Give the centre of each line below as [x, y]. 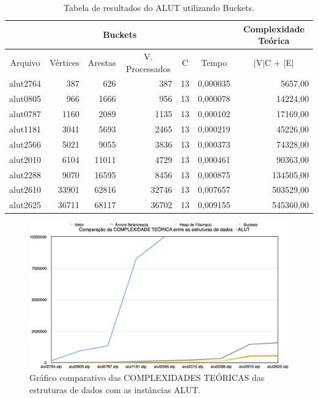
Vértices [65, 62]
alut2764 [25, 83]
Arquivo [25, 62]
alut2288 [25, 174]
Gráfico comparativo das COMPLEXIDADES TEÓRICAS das [147, 378]
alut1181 [25, 129]
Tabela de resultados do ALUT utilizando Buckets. [159, 7]
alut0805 [25, 99]
